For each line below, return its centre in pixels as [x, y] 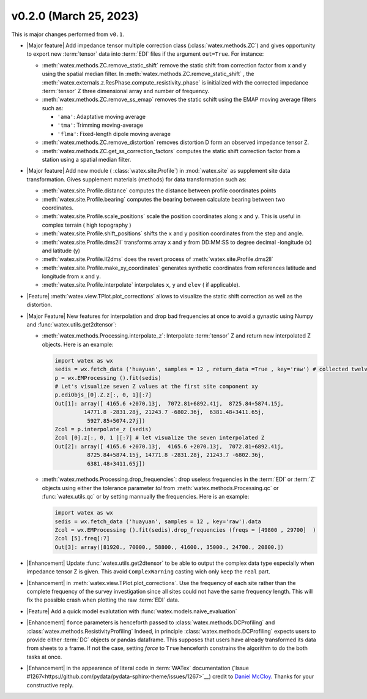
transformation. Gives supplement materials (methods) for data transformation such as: [137, 179]
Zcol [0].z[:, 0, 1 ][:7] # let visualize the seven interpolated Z [160, 438]
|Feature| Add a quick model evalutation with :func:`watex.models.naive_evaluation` [132, 611]
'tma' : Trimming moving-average [100, 125]
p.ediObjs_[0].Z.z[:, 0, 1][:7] [103, 395]
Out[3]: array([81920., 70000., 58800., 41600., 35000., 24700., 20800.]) [169, 547]
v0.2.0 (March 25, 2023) [75, 16]
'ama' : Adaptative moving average [102, 117]
